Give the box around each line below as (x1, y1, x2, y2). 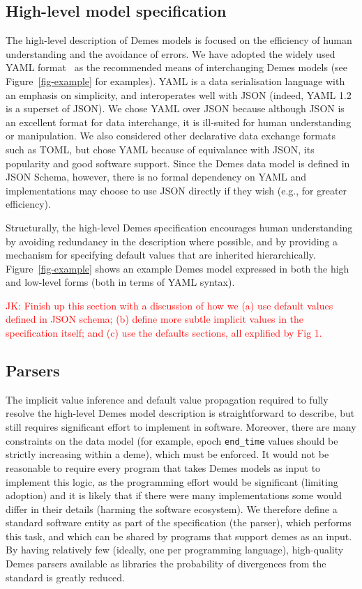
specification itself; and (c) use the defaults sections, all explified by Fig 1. (6, 326, 322, 340)
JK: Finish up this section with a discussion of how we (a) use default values (6, 298, 333, 312)
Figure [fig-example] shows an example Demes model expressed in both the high (6, 261, 349, 275)
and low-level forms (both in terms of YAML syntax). (6, 275, 235, 289)
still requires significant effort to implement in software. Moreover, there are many (6, 420, 356, 434)
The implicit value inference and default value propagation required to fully (6, 392, 329, 406)
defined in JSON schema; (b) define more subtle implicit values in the (6, 312, 304, 326)
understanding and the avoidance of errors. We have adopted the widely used (6, 46, 335, 61)
